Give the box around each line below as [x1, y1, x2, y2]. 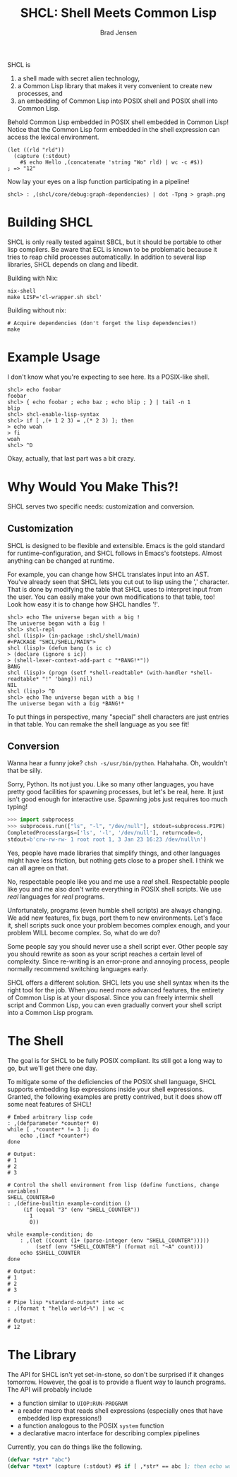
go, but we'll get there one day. [7, 1064, 98, 1072]
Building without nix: [7, 305, 67, 315]
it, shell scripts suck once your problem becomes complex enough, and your [7, 920, 230, 929]
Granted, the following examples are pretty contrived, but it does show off [7, 1092, 222, 1101]
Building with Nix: [7, 274, 59, 282]
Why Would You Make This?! [7, 479, 179, 494]
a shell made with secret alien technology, [17, 74, 140, 83]
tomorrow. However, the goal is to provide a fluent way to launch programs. [7, 1378, 226, 1386]
